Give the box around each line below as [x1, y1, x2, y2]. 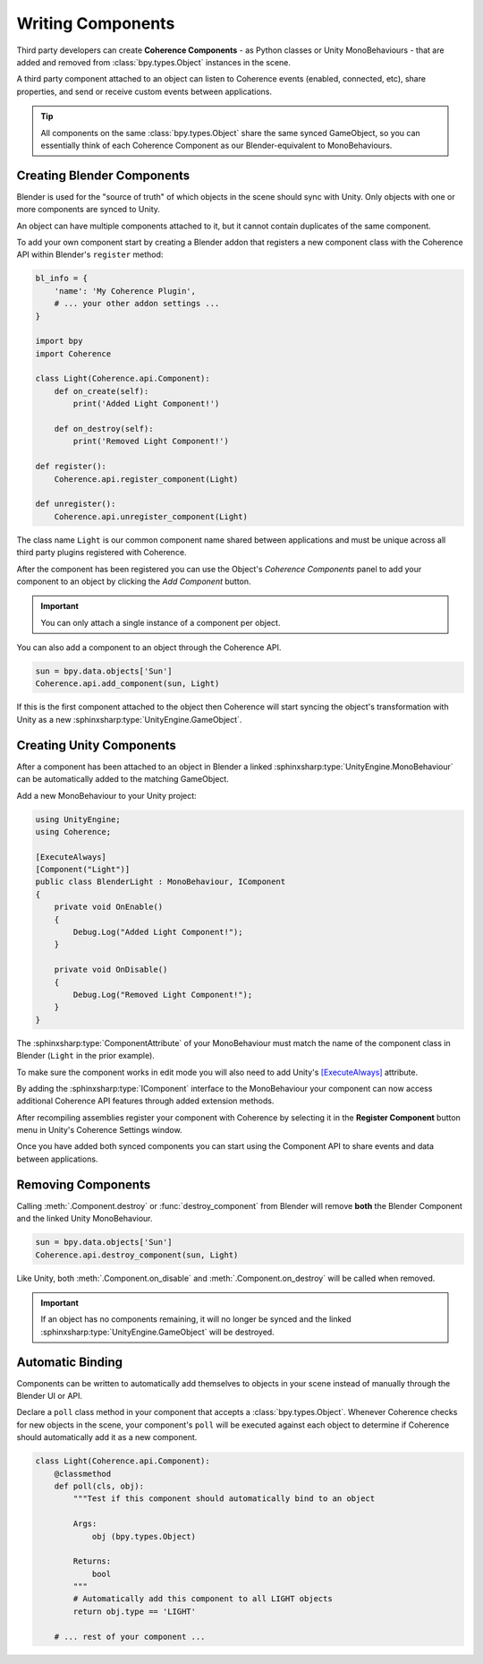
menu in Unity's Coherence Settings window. [16, 1125, 182, 1136]
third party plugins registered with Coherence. [16, 547, 187, 558]
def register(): [35, 461, 107, 472]
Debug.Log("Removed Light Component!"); [72, 990, 253, 999]
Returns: [72, 1557, 112, 1566]
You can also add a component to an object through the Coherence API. [16, 642, 282, 653]
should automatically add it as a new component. [16, 1432, 198, 1443]
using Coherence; [35, 827, 112, 836]
